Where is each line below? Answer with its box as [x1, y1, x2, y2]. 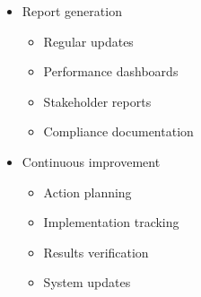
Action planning [43, 182, 132, 201]
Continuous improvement [22, 152, 161, 170]
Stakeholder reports [43, 92, 152, 110]
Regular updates [43, 31, 134, 50]
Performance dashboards [43, 62, 179, 81]
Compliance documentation [43, 122, 194, 141]
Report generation [22, 2, 122, 20]
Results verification [43, 242, 149, 261]
